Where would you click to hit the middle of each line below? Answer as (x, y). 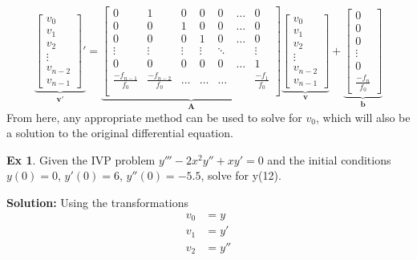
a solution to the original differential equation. (120, 133)
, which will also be (363, 117)
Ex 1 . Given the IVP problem (81, 159)
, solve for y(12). (241, 175)
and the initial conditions (329, 159)
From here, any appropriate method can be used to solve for (154, 117)
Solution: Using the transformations (98, 202)
